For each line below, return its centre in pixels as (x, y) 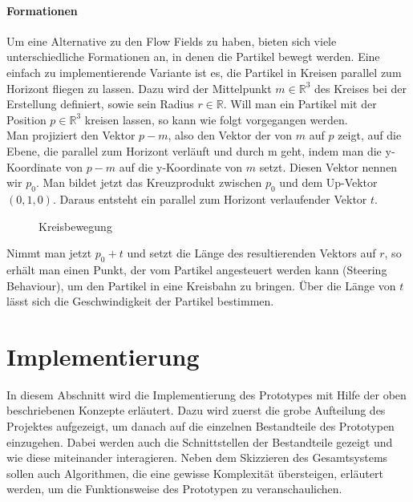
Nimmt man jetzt (49, 253)
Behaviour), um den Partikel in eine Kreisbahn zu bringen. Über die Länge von (201, 285)
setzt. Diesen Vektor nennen (328, 166)
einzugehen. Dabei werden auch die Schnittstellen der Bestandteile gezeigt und (200, 441)
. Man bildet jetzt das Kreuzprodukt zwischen (149, 182)
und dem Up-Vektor (328, 182)
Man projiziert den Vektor (71, 135)
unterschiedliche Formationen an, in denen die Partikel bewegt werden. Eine (193, 57)
